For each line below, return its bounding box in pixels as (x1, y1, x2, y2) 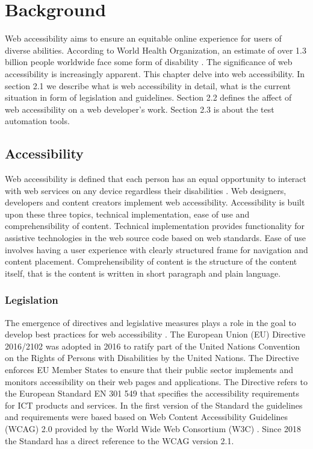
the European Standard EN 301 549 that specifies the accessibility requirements (5, 387, 299, 400)
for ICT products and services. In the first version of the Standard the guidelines (5, 398, 303, 411)
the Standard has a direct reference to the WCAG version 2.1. (5, 434, 234, 447)
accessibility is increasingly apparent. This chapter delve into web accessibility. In (5, 67, 305, 80)
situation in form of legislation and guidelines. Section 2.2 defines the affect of (5, 91, 292, 104)
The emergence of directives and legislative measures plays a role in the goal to (5, 316, 296, 328)
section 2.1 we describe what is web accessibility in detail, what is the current (5, 79, 291, 92)
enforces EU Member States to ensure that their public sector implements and (5, 363, 294, 376)
